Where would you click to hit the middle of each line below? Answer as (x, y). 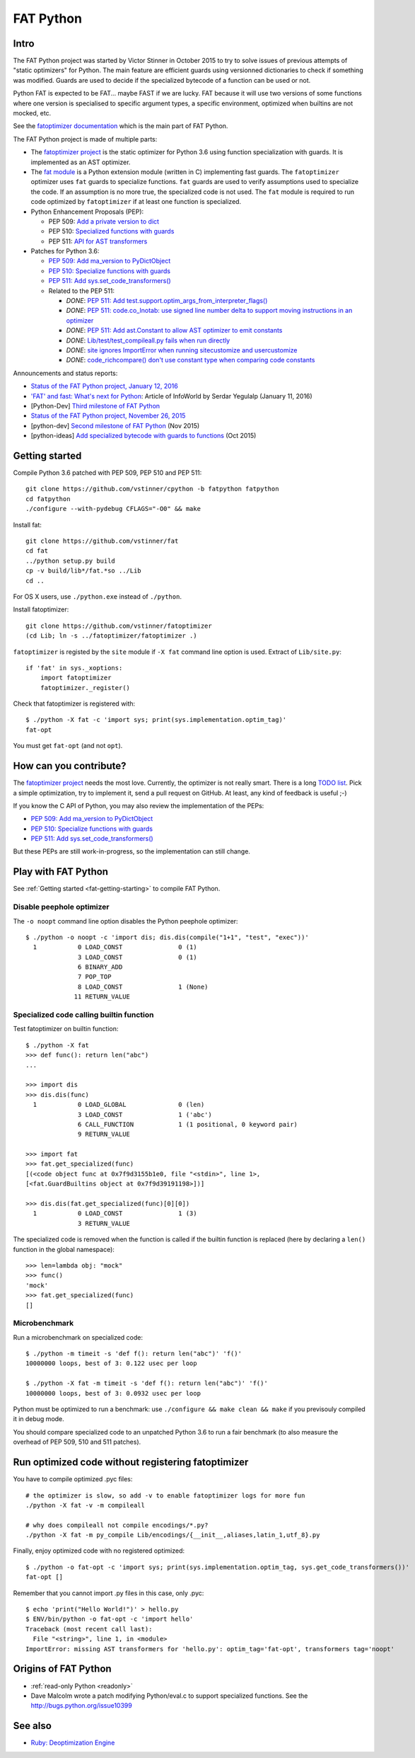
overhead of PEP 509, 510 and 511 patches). (77, 1442)
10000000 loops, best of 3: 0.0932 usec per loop (113, 1393)
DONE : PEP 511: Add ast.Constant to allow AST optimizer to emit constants (174, 331)
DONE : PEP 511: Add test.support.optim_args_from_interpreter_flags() (167, 301)
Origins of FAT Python (63, 1669)
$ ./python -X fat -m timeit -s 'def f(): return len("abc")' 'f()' (147, 1383)
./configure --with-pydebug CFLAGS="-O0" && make (113, 509)
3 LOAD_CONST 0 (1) (138, 957)
